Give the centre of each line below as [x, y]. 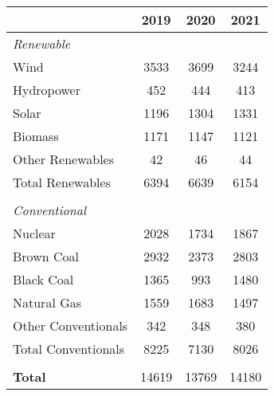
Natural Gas [47, 302]
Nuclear [34, 233]
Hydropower [47, 90]
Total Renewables [62, 182]
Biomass [36, 136]
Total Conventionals [69, 349]
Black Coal [43, 279]
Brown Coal [46, 256]
